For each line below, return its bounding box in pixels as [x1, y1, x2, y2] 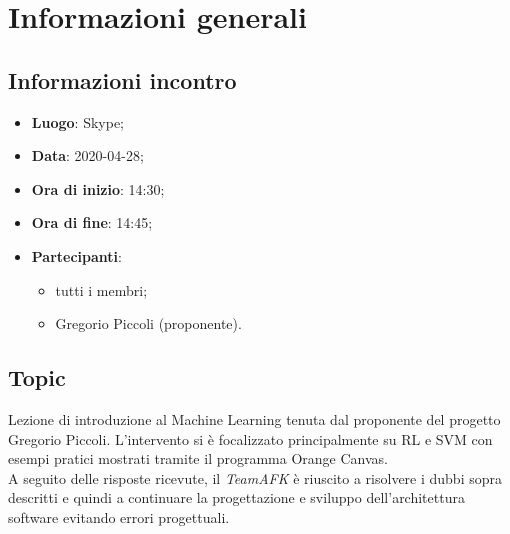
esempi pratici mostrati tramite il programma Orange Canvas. [8, 448, 389, 469]
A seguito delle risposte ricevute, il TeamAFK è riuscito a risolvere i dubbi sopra [8, 467, 502, 488]
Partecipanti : [31, 245, 122, 266]
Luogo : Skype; [31, 111, 124, 132]
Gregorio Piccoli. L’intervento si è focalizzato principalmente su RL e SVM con [8, 428, 493, 449]
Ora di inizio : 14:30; [31, 178, 165, 199]
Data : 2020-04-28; [31, 145, 144, 166]
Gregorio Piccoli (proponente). [55, 313, 242, 334]
